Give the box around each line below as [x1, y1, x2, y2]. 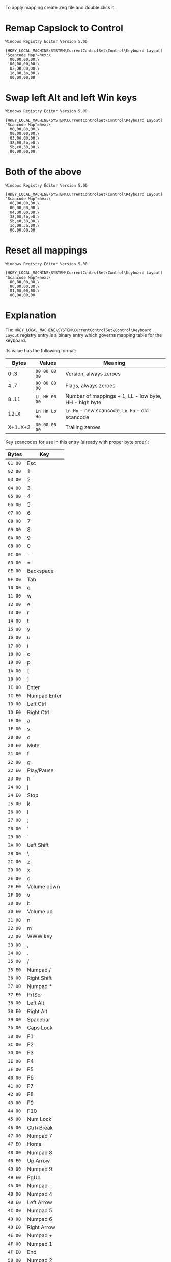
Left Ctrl [27, 700, 47, 707]
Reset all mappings [5, 245, 88, 256]
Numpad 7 [27, 1132, 52, 1139]
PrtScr [27, 991, 42, 998]
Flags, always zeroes [65, 382, 116, 389]
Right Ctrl [27, 708, 50, 716]
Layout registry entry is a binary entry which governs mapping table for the [5, 332, 162, 338]
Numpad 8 [27, 1149, 52, 1156]
